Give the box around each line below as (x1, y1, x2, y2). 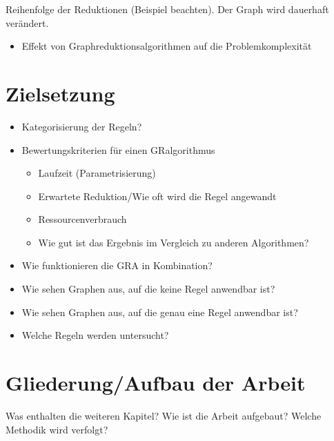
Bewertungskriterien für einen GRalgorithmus (21, 142, 215, 157)
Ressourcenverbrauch (38, 212, 127, 226)
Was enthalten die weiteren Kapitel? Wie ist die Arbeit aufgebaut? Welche (6, 408, 322, 422)
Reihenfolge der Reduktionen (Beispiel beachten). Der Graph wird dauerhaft (6, 2, 329, 16)
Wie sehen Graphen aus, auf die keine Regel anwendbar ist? (21, 282, 275, 296)
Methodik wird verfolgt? (6, 422, 108, 436)
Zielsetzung (6, 79, 115, 107)
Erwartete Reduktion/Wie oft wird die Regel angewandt (38, 188, 277, 203)
